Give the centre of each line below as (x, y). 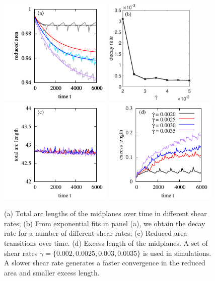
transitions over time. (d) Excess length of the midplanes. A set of (106, 243)
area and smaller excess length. (52, 272)
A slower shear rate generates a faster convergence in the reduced (105, 263)
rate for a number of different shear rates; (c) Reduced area (96, 233)
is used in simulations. (177, 253)
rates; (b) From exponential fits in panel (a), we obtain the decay (105, 223)
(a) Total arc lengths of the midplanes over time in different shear (105, 213)
